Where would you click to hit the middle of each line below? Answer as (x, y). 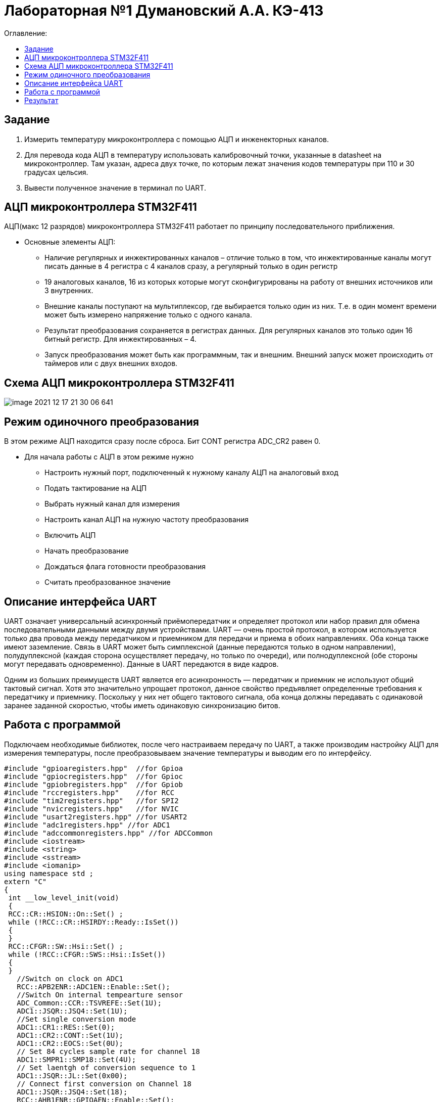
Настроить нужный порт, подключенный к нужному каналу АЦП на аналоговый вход (191, 473)
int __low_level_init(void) (64, 898)
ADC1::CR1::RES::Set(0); (66, 1027)
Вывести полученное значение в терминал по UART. (115, 188)
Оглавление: (26, 33)
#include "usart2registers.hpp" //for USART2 (96, 817)
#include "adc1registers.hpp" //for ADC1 (87, 825)
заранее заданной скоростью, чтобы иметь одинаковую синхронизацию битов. (142, 705)
